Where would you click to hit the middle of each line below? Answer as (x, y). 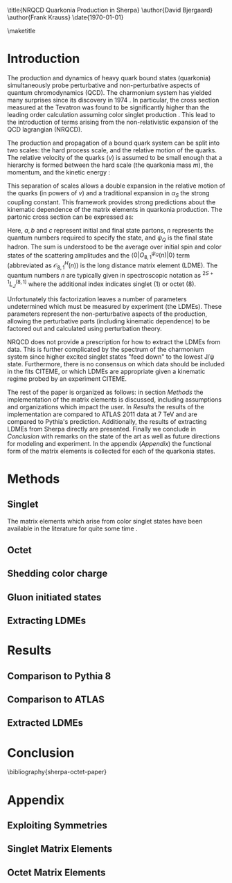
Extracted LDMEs (45, 723)
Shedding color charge (57, 574)
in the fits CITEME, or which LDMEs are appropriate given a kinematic (106, 371)
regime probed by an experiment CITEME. (67, 378)
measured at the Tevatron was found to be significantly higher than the (108, 107)
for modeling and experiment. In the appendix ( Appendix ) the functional (109, 443)
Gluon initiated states (54, 597)
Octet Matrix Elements (56, 872)
